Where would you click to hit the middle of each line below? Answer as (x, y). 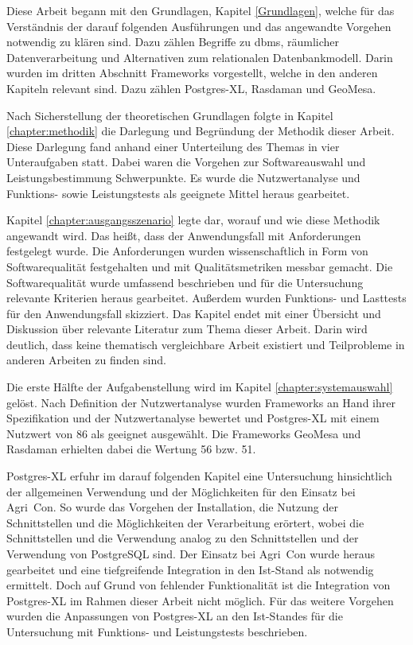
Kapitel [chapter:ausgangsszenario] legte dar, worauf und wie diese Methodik (193, 220)
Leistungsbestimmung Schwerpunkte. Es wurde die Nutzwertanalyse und (183, 177)
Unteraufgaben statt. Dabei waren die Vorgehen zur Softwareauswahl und (186, 162)
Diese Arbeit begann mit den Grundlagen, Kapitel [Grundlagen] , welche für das (201, 10)
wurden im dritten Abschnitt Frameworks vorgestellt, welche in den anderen (192, 73)
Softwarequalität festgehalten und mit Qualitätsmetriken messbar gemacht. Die (200, 266)
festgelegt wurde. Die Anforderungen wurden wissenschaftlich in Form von (187, 251)
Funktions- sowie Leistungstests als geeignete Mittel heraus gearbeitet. (178, 193)
